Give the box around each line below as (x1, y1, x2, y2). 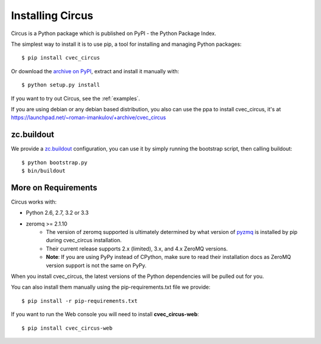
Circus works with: (11, 198, 57, 205)
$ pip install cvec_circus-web (21, 324, 113, 332)
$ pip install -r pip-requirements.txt (21, 298, 138, 304)
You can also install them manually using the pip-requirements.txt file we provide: (11, 283, 211, 291)
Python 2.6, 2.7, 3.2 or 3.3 (26, 209, 89, 217)
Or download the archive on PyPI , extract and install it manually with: (11, 67, 180, 74)
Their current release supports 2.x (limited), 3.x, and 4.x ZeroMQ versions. (46, 245, 228, 252)
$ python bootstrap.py (21, 159, 88, 166)
